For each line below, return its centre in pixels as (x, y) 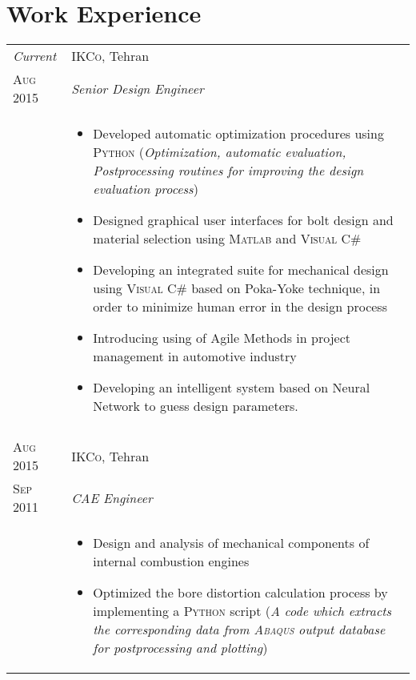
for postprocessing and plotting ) (180, 648)
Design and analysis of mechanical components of (231, 543)
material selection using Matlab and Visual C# (227, 239)
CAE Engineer (112, 497)
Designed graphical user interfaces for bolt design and (243, 220)
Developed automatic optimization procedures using (238, 134)
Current (35, 56)
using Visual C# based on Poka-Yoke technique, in (237, 288)
